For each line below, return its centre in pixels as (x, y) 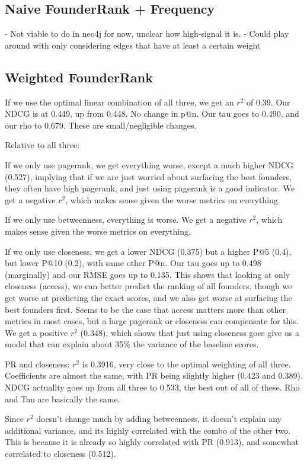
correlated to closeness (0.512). (60, 454)
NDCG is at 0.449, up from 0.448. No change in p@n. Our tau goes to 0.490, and (152, 113)
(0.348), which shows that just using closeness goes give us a (190, 332)
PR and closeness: (37, 364)
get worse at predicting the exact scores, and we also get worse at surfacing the (148, 297)
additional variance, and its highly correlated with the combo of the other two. (148, 430)
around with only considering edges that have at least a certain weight (133, 45)
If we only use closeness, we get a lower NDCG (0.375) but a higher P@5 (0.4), (148, 251)
